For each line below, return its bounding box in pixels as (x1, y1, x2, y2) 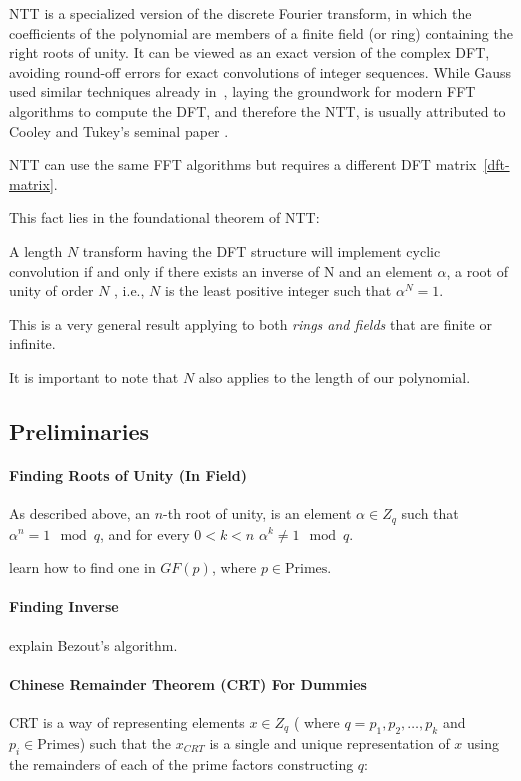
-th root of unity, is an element (163, 503, 352, 524)
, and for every (100, 523, 190, 544)
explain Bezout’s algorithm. (9, 634, 178, 655)
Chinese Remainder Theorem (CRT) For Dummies (9, 673, 367, 694)
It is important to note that (9, 366, 179, 387)
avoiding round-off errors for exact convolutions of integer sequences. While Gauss (9, 61, 512, 82)
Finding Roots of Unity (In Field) (9, 464, 248, 485)
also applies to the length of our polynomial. (198, 366, 471, 387)
